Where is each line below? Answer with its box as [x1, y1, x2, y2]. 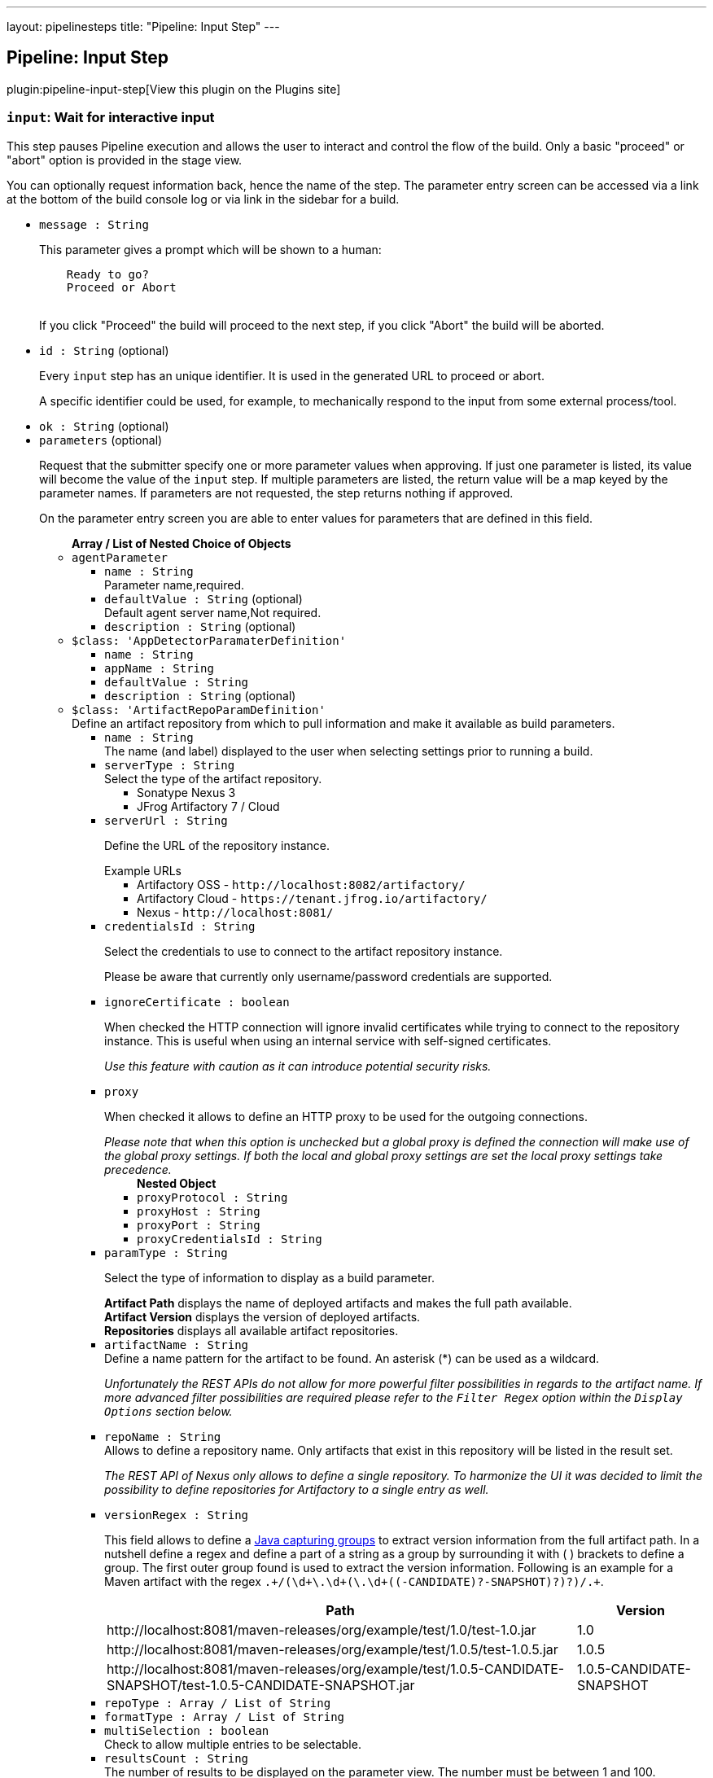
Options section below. [104, 1404, 233, 1418]
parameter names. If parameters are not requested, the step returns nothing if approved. [39, 485, 514, 500]
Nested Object [137, 1176, 217, 1190]
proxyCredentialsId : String [137, 1232, 322, 1246]
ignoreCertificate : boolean [104, 995, 290, 1009]
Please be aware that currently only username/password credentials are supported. [104, 969, 553, 983]
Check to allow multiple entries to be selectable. [104, 1736, 361, 1751]
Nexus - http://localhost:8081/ [137, 904, 334, 919]
